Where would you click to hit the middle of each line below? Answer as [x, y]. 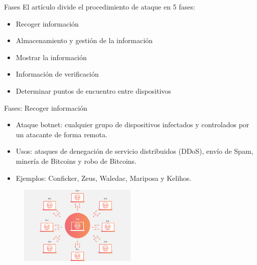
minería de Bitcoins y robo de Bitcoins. [76, 161]
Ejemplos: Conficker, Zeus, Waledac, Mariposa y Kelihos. [104, 178]
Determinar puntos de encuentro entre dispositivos [93, 90]
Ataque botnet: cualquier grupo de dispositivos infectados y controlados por [133, 124]
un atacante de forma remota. [61, 134]
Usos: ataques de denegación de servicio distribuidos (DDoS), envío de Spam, [135, 151]
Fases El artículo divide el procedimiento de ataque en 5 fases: [100, 7]
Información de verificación [57, 74]
